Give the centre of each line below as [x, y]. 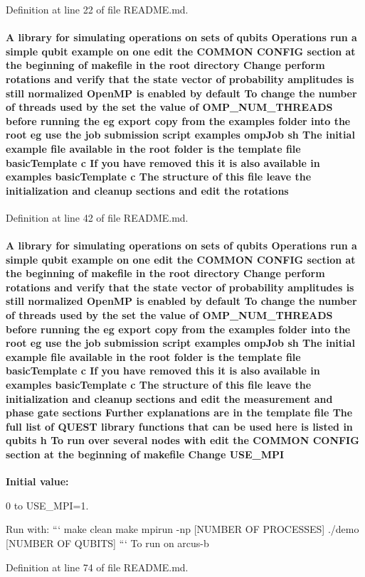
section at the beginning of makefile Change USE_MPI [145, 454]
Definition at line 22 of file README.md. [97, 9]
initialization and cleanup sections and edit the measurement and [169, 398]
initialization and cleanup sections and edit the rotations [147, 190]
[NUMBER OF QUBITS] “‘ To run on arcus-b [107, 543]
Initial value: [37, 481]
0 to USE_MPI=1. [47, 505]
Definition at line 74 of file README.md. [97, 567]
